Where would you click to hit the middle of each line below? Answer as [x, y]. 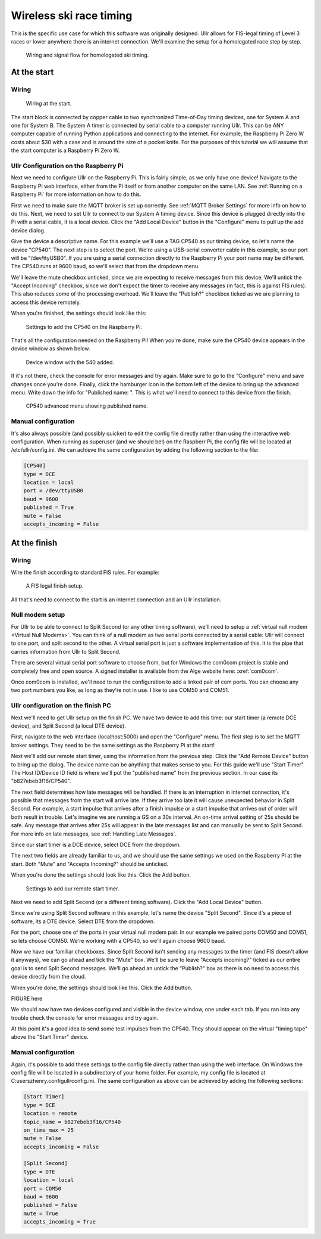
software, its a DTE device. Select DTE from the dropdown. [83, 921]
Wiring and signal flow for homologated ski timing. [87, 55]
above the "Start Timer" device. [50, 1037]
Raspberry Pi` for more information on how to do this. [76, 194]
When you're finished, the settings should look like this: [79, 313]
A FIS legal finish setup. [55, 586]
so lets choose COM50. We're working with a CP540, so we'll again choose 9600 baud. [118, 940]
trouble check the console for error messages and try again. [85, 1018]
